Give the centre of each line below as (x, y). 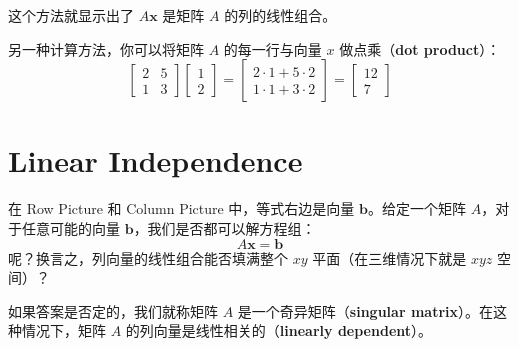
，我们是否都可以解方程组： (224, 227)
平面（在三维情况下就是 (389, 257)
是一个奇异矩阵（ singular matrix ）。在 (365, 310)
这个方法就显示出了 (71, 15)
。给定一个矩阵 (417, 208)
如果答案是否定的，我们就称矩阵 (113, 310)
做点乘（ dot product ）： (420, 48)
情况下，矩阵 (63, 330)
